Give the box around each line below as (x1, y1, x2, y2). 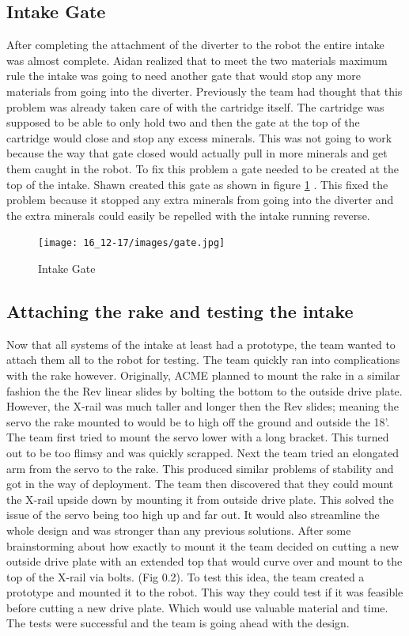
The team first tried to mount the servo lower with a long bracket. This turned (6, 429, 389, 445)
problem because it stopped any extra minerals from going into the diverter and (6, 191, 394, 208)
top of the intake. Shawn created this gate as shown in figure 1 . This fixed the (6, 176, 388, 192)
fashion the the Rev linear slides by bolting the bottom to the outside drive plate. (6, 382, 403, 399)
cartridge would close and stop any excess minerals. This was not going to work (6, 129, 392, 146)
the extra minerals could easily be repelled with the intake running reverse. (6, 206, 370, 223)
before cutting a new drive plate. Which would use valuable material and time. (6, 599, 388, 615)
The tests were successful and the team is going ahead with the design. (6, 615, 350, 631)
